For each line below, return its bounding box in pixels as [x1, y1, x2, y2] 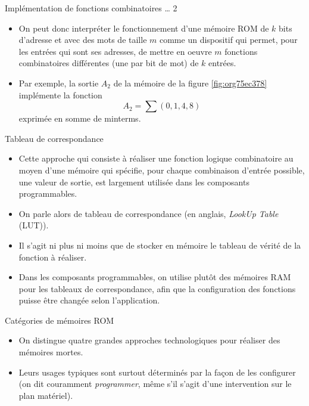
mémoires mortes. [18, 346, 83, 358]
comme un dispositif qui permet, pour [159, 33, 298, 46]
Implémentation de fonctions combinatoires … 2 [5, 2, 177, 14]
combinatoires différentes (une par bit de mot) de [18, 57, 199, 69]
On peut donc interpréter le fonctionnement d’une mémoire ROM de [18, 21, 269, 34]
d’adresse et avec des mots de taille [18, 33, 147, 46]
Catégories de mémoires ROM [5, 314, 114, 326]
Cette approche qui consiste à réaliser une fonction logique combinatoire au [18, 152, 294, 165]
